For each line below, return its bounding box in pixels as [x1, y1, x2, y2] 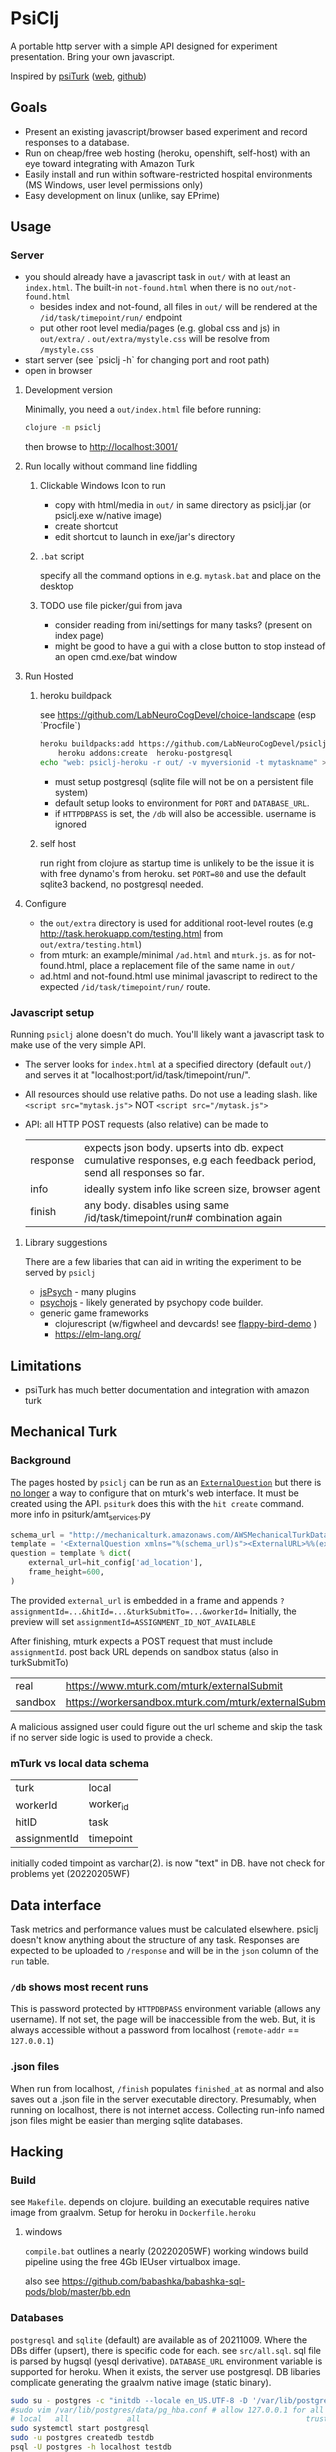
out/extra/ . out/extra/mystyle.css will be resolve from [39, 333, 270, 345]
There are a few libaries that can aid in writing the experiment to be [24, 1256, 302, 1268]
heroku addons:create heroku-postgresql [58, 748, 233, 759]
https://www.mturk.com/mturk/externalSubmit [65, 1678, 283, 1692]
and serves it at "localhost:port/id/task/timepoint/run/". [24, 1069, 251, 1081]
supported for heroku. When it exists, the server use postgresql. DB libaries [10, 2365, 321, 2377]
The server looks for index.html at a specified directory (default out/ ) [24, 1058, 312, 1071]
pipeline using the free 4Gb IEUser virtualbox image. [24, 2256, 241, 2268]
